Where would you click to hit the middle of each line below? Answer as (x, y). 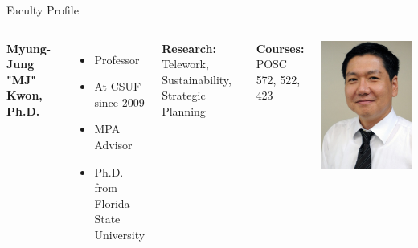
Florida (112, 203)
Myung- (29, 48)
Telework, (185, 64)
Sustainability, (197, 79)
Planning (184, 110)
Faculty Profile (43, 10)
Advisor (113, 144)
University (120, 234)
